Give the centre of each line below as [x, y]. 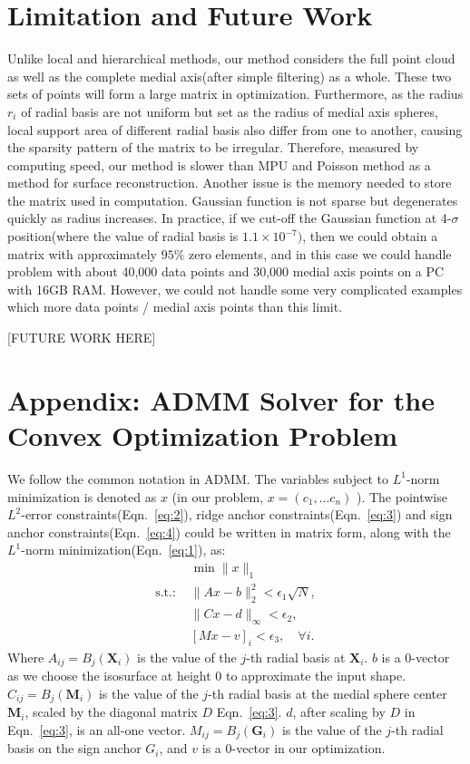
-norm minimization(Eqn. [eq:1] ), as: [123, 550]
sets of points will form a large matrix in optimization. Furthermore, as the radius [235, 94]
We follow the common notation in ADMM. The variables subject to [198, 478]
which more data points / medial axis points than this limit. [175, 307]
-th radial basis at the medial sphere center [328, 693]
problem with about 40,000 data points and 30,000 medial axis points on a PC [226, 271]
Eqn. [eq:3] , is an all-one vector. [97, 729]
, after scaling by [339, 712]
